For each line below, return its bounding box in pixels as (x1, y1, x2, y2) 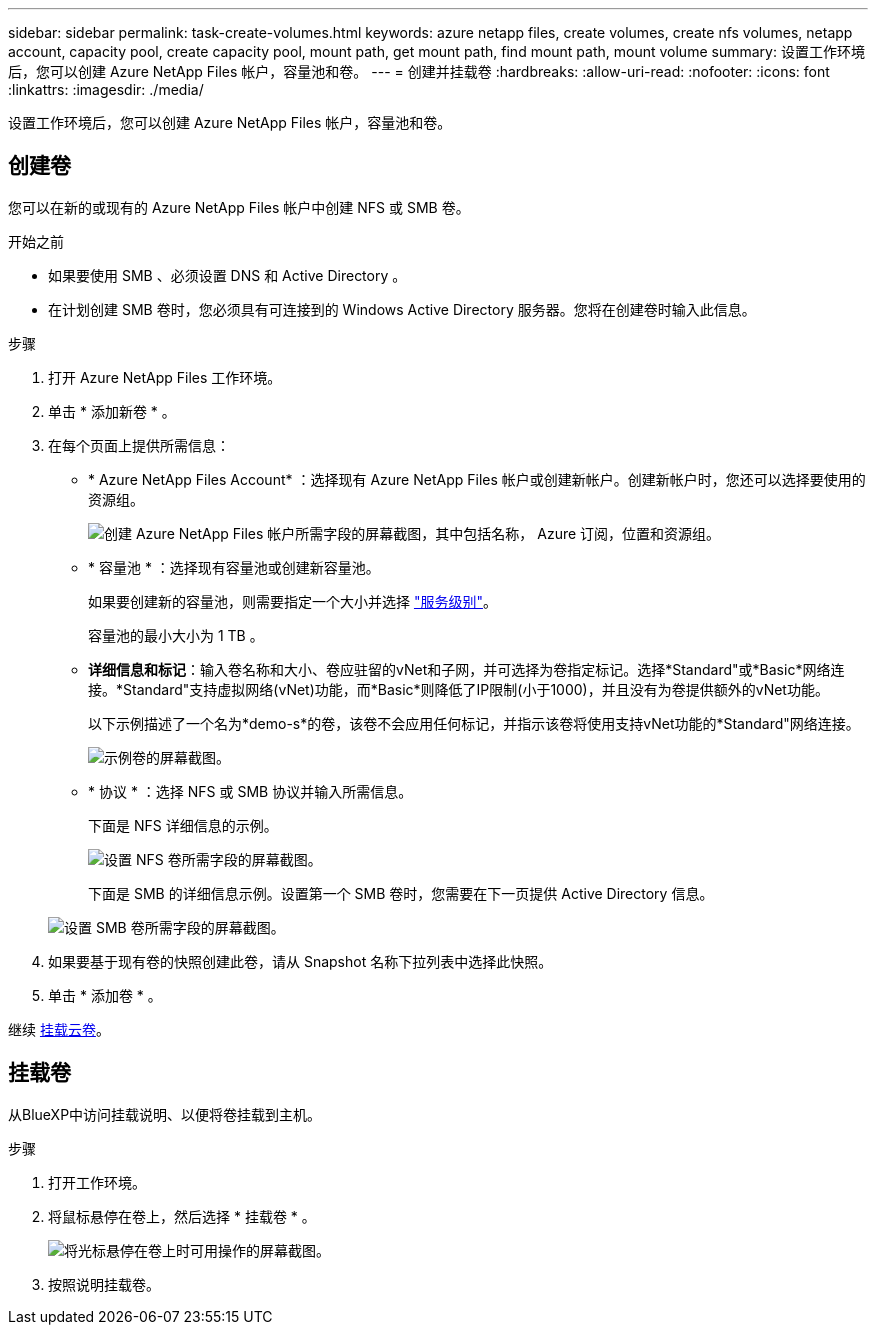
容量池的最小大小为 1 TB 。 (88, 626, 264, 644)
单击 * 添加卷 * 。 (48, 986, 162, 1004)
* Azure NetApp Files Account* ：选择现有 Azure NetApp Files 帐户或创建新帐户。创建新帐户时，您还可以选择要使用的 (88, 470, 866, 488)
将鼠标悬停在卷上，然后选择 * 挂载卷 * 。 (48, 1207, 316, 1225)
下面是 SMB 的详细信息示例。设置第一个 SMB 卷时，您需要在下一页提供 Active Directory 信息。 (88, 884, 714, 902)
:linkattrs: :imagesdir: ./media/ (8, 81, 204, 98)
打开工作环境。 (48, 1173, 146, 1191)
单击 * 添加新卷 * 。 (48, 402, 176, 420)
